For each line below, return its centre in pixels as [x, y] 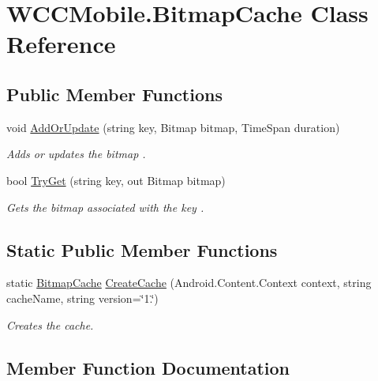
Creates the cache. [50, 324]
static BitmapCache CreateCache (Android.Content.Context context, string [189, 283]
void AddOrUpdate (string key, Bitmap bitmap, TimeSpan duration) [173, 127]
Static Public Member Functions [142, 249]
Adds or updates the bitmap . [76, 154]
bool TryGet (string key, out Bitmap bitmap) [116, 180]
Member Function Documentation [148, 367]
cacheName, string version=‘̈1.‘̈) [82, 298]
